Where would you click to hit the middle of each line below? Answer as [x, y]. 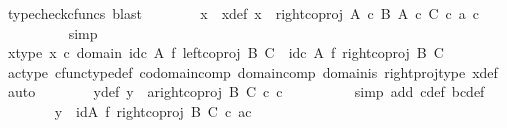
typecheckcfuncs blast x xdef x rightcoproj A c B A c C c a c [243, 13]
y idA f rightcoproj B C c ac [153, 110]
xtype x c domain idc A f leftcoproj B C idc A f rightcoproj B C [225, 52]
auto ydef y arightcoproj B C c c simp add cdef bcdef [246, 91]
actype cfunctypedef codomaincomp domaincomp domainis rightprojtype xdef [252, 71]
